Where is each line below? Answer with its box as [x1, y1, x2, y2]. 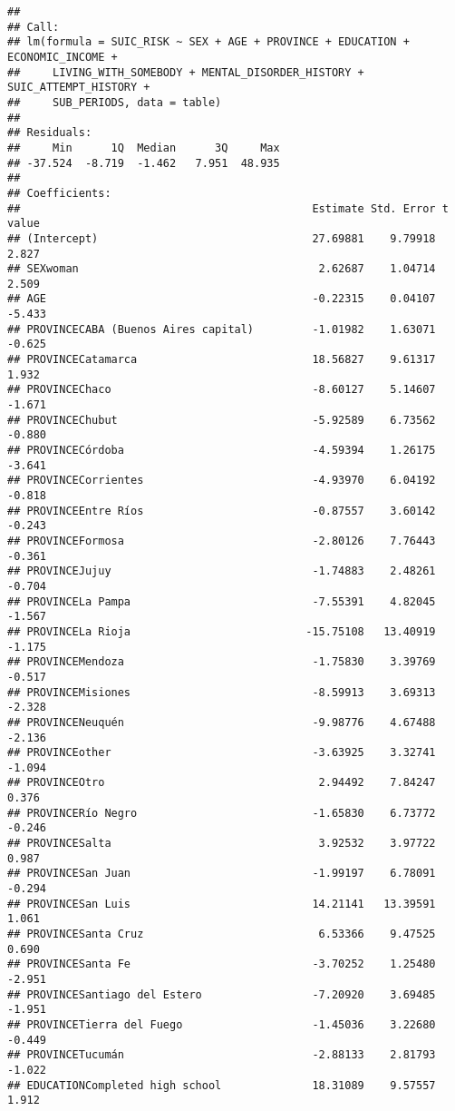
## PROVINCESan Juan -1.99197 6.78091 [7, 867, 436, 880]
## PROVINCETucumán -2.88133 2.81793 [7, 1048, 436, 1062]
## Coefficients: [7, 186, 111, 200]
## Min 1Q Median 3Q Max [7, 141, 280, 154]
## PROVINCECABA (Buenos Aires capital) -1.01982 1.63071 [7, 322, 436, 336]
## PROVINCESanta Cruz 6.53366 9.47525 [7, 928, 436, 941]
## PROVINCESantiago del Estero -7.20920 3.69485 [7, 988, 436, 1001]
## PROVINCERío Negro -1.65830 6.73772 [7, 806, 436, 820]
